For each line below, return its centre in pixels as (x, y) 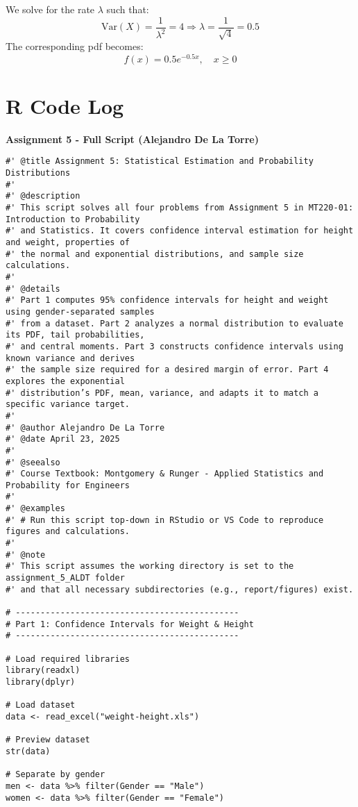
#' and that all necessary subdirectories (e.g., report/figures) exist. (180, 589)
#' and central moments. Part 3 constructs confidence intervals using (174, 346)
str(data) (28, 751)
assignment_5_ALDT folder (65, 578)
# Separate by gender (56, 775)
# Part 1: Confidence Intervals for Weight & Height (130, 624)
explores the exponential (65, 381)
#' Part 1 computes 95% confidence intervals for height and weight (167, 300)
